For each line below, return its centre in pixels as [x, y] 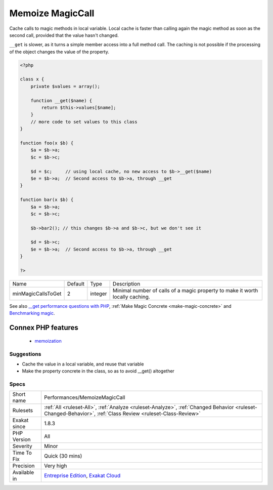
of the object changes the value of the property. [59, 52]
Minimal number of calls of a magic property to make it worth [185, 291]
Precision [24, 466]
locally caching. [131, 297]
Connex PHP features [44, 328]
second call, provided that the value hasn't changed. [64, 35]
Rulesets [22, 411]
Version [21, 439]
